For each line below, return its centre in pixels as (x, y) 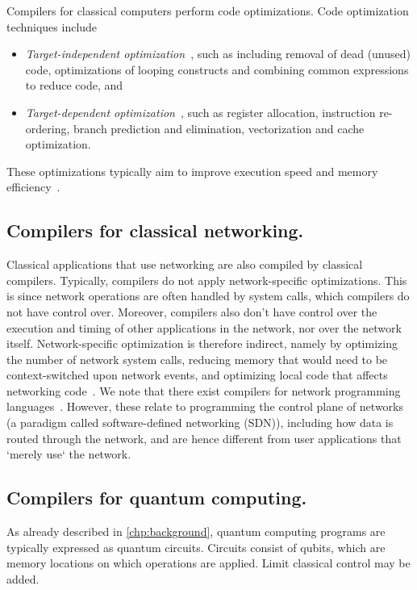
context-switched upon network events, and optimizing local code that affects (197, 375)
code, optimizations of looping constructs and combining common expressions (217, 69)
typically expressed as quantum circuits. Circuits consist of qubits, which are (196, 547)
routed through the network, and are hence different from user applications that (204, 438)
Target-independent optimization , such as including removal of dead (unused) (218, 54)
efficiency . (33, 187)
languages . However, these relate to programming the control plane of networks (205, 406)
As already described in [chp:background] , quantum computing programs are (196, 531)
